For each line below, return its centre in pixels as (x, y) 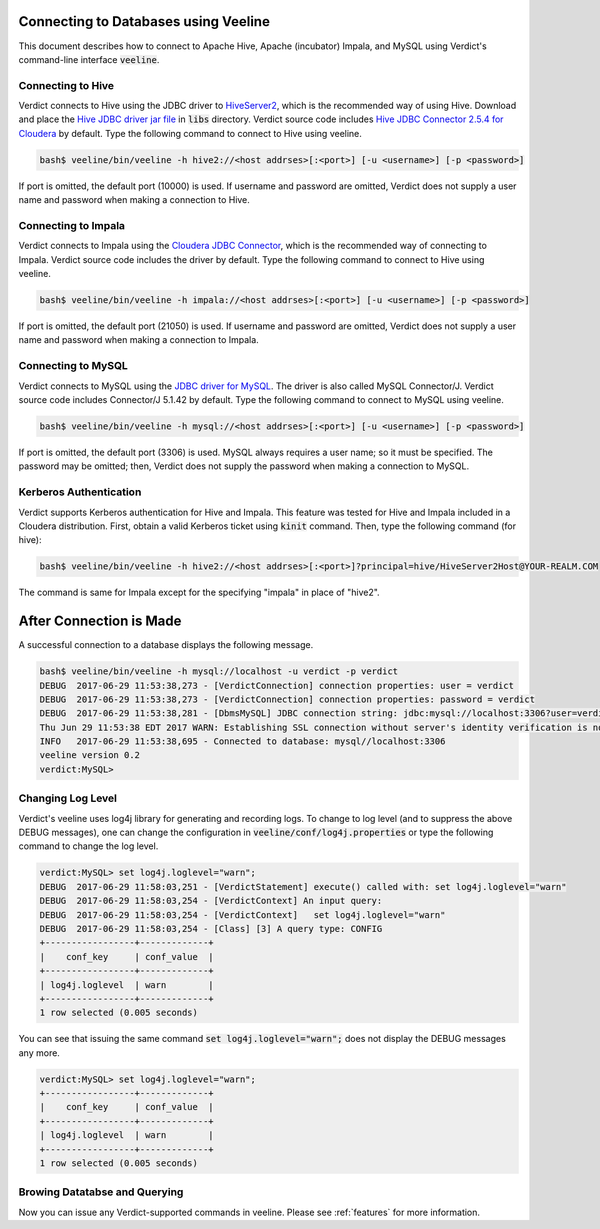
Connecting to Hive (66, 85)
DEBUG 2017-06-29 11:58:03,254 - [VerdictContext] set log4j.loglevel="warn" (242, 914)
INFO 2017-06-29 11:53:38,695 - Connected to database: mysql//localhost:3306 (242, 741)
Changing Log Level (68, 798)
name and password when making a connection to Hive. (134, 200)
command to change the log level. (88, 846)
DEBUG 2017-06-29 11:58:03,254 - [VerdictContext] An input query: (211, 901)
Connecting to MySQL (73, 366)
